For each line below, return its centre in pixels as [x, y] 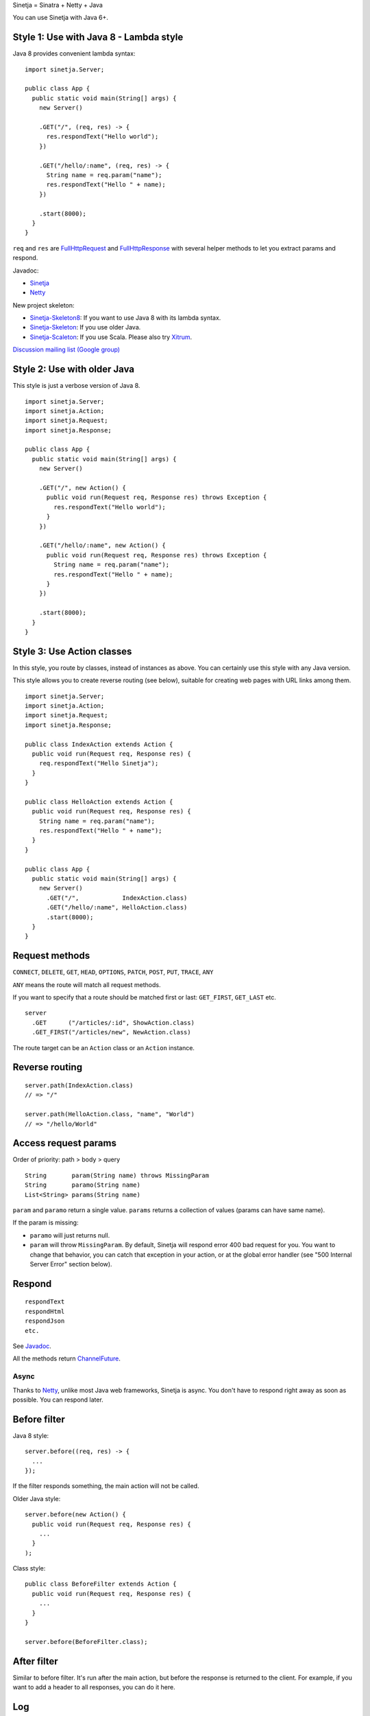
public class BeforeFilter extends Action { [101, 1584]
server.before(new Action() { [76, 1515]
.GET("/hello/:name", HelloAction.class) [117, 907]
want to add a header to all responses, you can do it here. [94, 1687]
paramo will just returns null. [70, 1235]
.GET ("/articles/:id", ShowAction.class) [113, 1022]
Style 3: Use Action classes [72, 651]
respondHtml [45, 1311]
